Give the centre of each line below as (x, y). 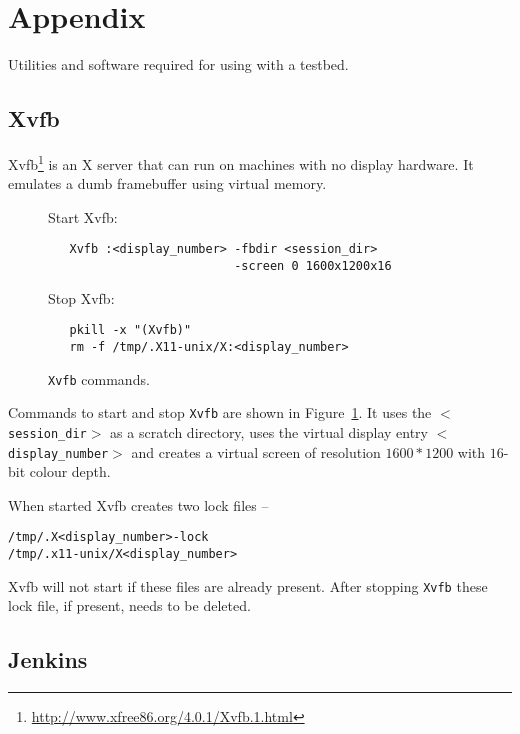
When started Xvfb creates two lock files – (138, 504)
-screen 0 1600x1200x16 (313, 266)
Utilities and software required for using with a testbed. (178, 64)
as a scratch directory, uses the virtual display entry (269, 431)
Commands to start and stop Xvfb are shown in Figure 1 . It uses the (220, 412)
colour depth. (70, 471)
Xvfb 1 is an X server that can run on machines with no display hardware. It (241, 162)
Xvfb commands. (99, 378)
